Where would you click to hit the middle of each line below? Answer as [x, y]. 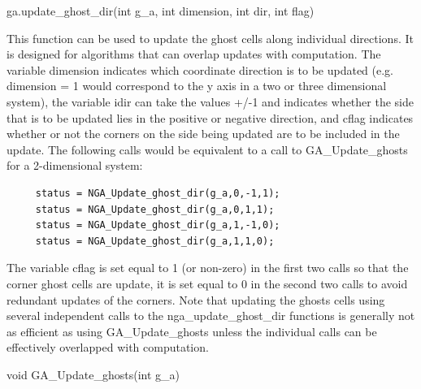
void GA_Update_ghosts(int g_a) [93, 374]
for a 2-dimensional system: [75, 165]
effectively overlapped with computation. [108, 347]
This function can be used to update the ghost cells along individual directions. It [210, 38]
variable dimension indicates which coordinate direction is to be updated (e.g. [200, 69]
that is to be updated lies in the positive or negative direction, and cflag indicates [210, 117]
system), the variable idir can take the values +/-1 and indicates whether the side [210, 101]
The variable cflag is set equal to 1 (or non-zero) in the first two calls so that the [208, 268]
